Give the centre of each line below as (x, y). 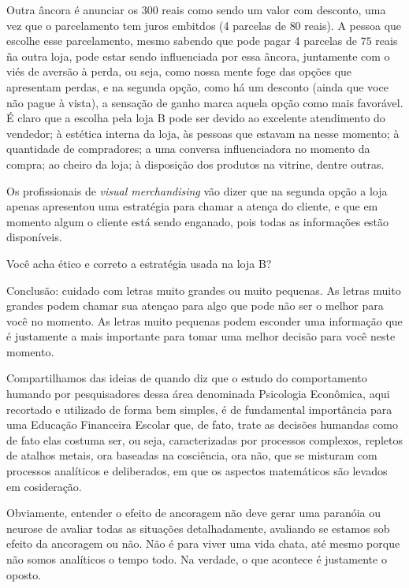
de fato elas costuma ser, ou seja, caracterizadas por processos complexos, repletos (204, 439)
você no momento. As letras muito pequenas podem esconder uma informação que (204, 320)
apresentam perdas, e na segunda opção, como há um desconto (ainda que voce (197, 86)
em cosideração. (44, 486)
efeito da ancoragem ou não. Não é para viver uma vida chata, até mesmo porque (203, 543)
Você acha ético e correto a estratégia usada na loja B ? (139, 263)
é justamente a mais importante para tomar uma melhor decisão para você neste (201, 336)
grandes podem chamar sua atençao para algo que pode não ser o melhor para (195, 305)
